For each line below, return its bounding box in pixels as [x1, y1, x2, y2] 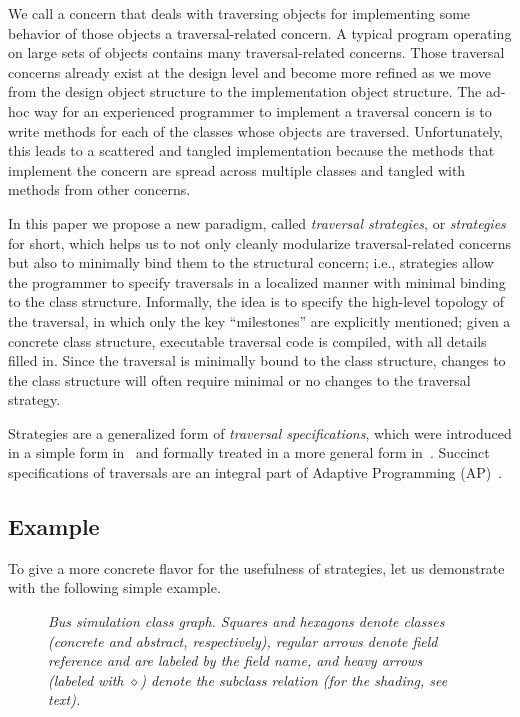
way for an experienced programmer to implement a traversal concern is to [34, 100, 492, 121]
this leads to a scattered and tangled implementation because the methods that [8, 140, 495, 161]
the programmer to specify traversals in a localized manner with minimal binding [8, 271, 506, 292]
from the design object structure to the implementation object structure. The [8, 81, 482, 102]
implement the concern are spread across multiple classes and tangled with [8, 159, 466, 180]
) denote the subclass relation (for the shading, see [140, 669, 448, 690]
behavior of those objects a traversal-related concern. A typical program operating [8, 22, 512, 43]
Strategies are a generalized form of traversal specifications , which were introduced [8, 422, 512, 443]
